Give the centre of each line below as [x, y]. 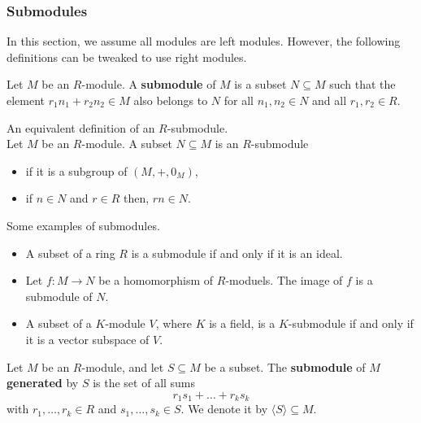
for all [239, 100]
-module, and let [123, 366]
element [26, 100]
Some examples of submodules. [83, 225]
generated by [43, 383]
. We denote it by [224, 409]
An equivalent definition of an [81, 127]
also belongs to [171, 100]
